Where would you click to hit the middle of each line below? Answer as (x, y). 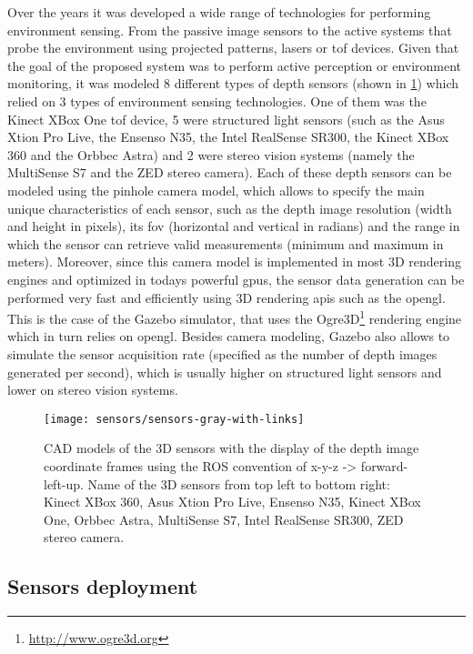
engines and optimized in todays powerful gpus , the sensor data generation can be (236, 279)
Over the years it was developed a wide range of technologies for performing (219, 12)
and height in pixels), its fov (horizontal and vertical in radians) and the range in (234, 226)
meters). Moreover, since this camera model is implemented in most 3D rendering (234, 262)
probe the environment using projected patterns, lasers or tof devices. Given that (233, 48)
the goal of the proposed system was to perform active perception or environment (235, 65)
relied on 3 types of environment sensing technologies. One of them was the (217, 101)
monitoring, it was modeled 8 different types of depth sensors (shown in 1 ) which (233, 83)
